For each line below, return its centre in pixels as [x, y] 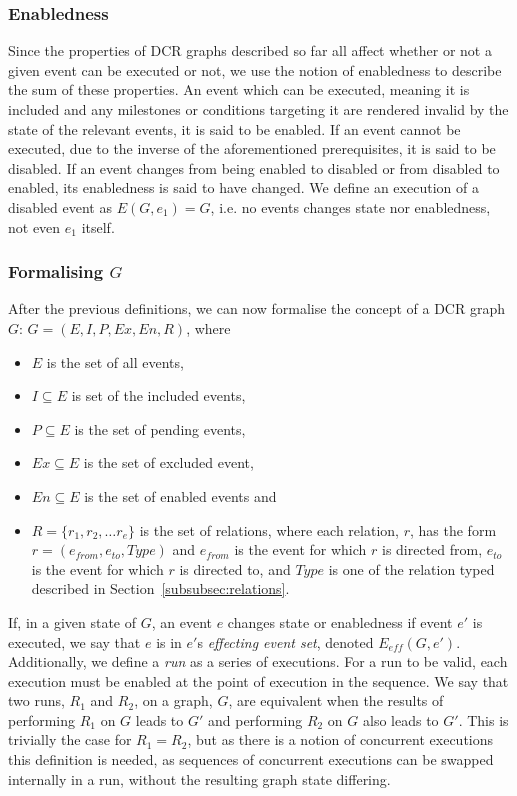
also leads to [400, 719]
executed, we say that [74, 641]
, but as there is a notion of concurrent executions [340, 739]
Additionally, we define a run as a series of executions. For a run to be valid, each [258, 661]
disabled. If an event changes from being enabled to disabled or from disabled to [254, 167]
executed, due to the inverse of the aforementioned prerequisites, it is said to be [252, 148]
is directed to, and [235, 568]
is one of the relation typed [411, 568]
